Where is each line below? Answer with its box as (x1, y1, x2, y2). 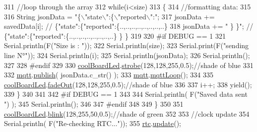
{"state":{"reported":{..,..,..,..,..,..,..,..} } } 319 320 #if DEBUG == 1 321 (4, 30, 226, 41)
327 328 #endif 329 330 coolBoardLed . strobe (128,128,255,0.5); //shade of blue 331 (4, 60, 254, 70)
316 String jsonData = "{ (4, 11, 81, 21)
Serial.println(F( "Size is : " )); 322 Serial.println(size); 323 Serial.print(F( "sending (4, 40, 249, 51)
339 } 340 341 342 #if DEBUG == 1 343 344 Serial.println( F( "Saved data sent (4, 89, 248, 99)
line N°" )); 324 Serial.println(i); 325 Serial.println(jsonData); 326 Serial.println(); (4, 50, 250, 60)
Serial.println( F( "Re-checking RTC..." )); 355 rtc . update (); (4, 118, 181, 129)
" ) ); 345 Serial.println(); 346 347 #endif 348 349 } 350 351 (4, 98, 184, 109)
